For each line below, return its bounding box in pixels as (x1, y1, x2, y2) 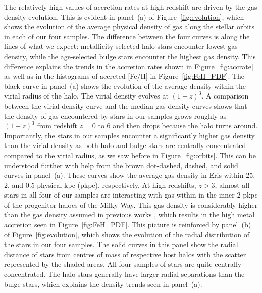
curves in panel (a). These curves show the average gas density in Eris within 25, (4, 170, 255, 180)
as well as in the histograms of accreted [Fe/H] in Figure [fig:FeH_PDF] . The (4, 71, 245, 81)
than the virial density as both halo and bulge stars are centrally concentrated (4, 140, 246, 151)
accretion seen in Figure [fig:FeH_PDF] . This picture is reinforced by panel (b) (4, 219, 251, 230)
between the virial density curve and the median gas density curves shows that (4, 100, 247, 111)
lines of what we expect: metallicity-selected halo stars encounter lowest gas (4, 41, 238, 52)
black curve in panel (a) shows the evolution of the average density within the (4, 80, 246, 91)
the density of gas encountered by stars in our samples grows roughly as (4, 110, 227, 121)
